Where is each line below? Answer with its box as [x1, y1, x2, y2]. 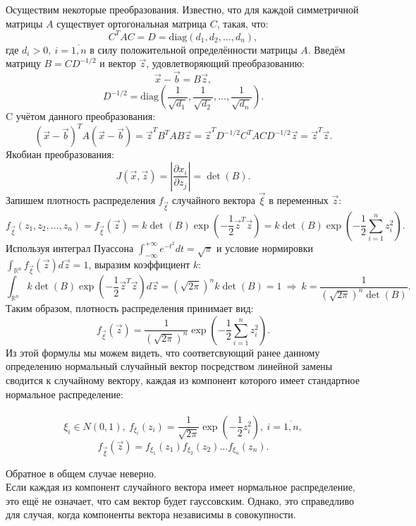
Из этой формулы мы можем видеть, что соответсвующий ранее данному [6, 345, 320, 359]
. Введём [307, 42, 345, 56]
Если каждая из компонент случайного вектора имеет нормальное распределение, [6, 479, 355, 494]
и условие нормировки [216, 240, 313, 255]
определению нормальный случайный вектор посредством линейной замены [6, 359, 333, 373]
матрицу [6, 56, 41, 71]
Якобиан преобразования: [6, 147, 114, 162]
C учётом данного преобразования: [6, 109, 156, 124]
